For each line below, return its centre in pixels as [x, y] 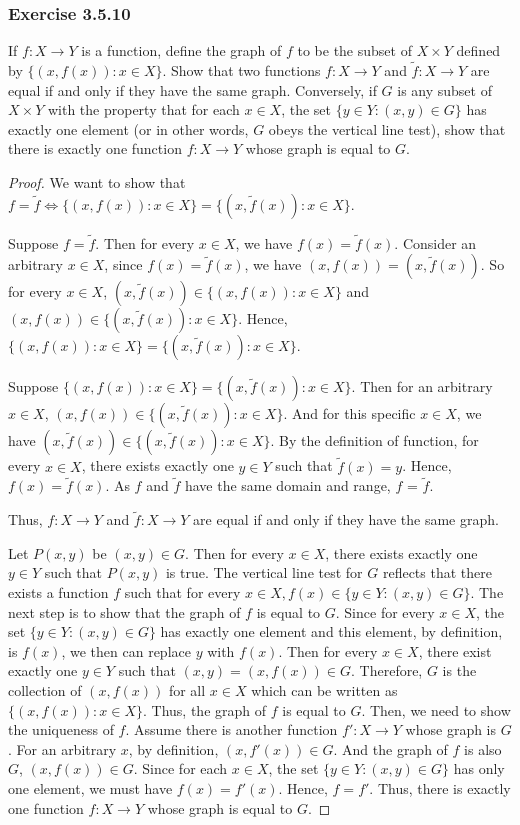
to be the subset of [354, 50]
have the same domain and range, [287, 485]
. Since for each [180, 768]
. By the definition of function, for [374, 440]
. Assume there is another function [231, 729]
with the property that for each [143, 109]
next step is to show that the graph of [124, 611]
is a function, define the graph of [181, 50]
